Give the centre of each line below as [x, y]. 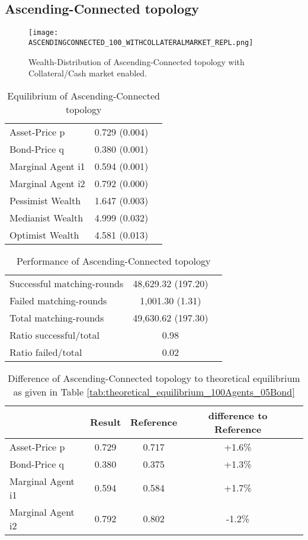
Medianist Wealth [46, 217]
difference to [238, 415]
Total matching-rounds [57, 317]
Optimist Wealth [44, 234]
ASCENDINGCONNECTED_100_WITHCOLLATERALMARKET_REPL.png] [141, 42]
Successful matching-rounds [67, 283]
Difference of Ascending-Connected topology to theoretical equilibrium [154, 378]
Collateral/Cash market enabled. [88, 73]
